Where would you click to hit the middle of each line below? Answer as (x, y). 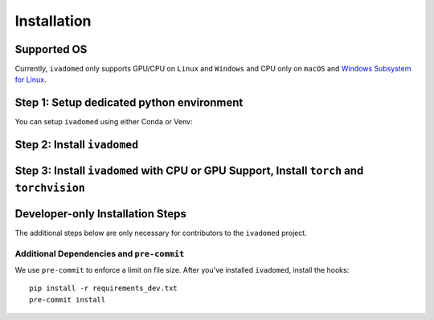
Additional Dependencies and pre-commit (100, 253)
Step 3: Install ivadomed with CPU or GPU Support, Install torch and (189, 171)
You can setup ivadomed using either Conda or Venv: (104, 122)
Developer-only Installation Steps (100, 214)
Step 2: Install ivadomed (77, 145)
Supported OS (51, 49)
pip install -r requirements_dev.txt (104, 288)
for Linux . (31, 79)
